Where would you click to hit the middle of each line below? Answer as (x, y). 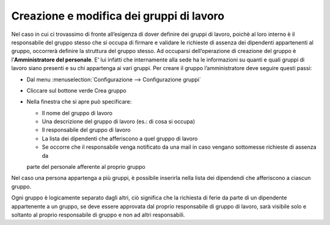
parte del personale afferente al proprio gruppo (86, 167)
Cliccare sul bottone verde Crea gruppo (76, 90)
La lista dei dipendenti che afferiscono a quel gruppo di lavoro (120, 138)
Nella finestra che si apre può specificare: (79, 102)
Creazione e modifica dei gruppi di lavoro (118, 16)
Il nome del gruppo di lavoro (77, 113)
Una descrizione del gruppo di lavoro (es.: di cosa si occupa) (119, 121)
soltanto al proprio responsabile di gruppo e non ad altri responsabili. (98, 215)
